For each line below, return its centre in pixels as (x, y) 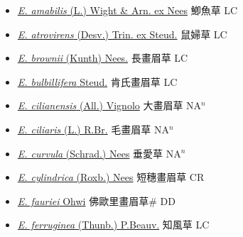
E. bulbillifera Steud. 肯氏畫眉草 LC (97, 81)
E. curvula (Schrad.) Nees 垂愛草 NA (99, 153)
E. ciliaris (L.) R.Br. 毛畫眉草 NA (93, 129)
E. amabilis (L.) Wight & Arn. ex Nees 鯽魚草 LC (128, 10)
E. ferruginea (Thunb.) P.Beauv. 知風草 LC (113, 225)
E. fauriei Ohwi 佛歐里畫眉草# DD (96, 200)
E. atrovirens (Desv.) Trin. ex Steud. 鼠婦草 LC (122, 34)
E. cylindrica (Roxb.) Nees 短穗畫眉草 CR (111, 177)
